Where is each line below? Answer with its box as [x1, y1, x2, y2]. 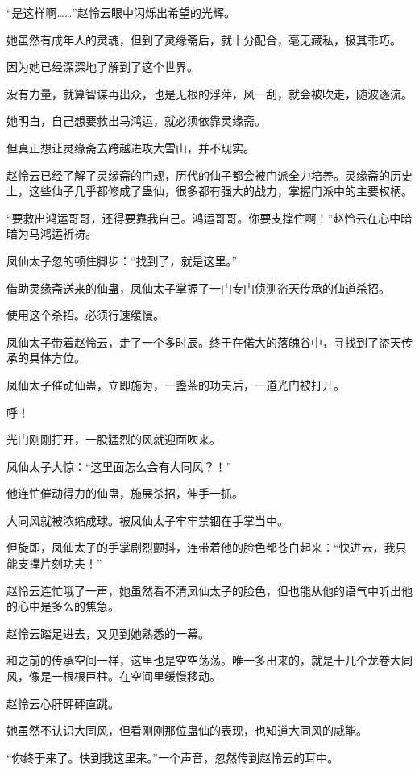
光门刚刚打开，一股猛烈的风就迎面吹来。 [6, 431, 221, 448]
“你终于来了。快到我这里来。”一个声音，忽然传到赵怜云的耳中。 [6, 748, 339, 765]
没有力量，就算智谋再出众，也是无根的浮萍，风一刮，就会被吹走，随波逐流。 [6, 85, 413, 102]
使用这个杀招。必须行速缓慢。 [6, 306, 164, 323]
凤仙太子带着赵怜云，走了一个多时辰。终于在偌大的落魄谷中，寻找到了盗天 [6, 333, 401, 350]
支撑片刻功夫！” [17, 555, 102, 572]
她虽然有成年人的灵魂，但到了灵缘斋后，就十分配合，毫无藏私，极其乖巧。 [6, 31, 401, 48]
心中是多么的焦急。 [17, 598, 119, 615]
